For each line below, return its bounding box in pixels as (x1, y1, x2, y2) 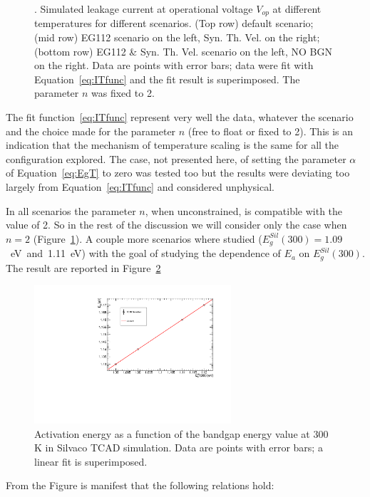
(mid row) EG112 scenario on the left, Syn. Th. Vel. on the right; (34, 30, 320, 45)
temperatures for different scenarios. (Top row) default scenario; (34, 16, 314, 31)
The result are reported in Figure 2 (6, 260, 161, 275)
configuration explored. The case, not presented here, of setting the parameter (6, 151, 346, 166)
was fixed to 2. (91, 85, 155, 100)
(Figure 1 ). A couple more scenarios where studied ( (33, 231, 262, 246)
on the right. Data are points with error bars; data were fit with (34, 58, 314, 73)
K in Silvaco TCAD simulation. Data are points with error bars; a (34, 440, 323, 455)
